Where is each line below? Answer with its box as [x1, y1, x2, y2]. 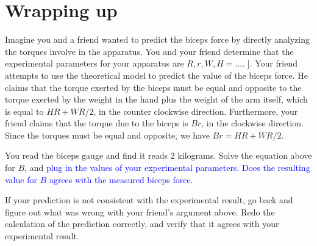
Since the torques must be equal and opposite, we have [5, 128, 210, 141]
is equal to [5, 104, 44, 117]
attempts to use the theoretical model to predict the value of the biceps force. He [5, 68, 308, 81]
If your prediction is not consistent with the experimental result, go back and [5, 194, 293, 206]
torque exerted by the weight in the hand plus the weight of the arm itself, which [5, 93, 308, 106]
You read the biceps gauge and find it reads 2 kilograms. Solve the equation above [5, 149, 312, 162]
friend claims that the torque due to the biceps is [5, 117, 188, 129]
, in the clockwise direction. [201, 117, 304, 129]
